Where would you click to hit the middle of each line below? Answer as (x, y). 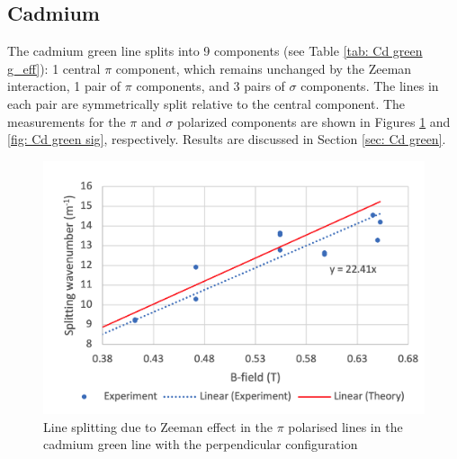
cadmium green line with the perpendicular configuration (201, 444)
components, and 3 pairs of (211, 86)
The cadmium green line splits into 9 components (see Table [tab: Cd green (215, 51)
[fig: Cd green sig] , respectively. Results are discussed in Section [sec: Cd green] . (227, 139)
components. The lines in (370, 86)
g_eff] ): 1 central (54, 68)
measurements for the (67, 121)
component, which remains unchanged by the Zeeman (264, 68)
